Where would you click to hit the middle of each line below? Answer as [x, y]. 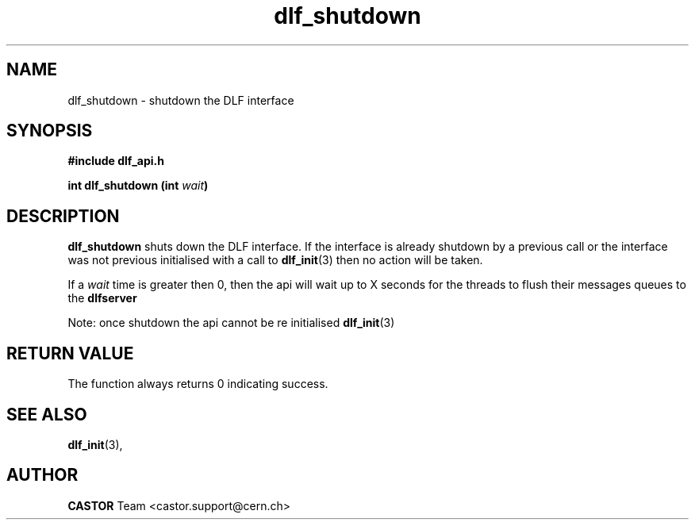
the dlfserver [102, 298]
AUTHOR [42, 475]
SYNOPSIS [50, 131]
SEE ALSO [47, 414]
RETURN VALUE [70, 353]
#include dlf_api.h [116, 161]
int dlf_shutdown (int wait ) [138, 186]
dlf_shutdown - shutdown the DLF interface [181, 100]
